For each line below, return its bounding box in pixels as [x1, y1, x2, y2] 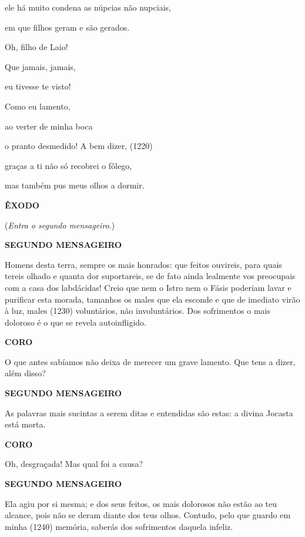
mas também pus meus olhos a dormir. [5, 179, 145, 191]
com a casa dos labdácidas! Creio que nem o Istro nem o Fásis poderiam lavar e [5, 281, 291, 293]
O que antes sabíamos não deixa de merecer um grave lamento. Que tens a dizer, [5, 355, 296, 367]
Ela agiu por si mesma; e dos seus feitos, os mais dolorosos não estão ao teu [5, 497, 277, 509]
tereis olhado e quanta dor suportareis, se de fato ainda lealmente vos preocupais [5, 270, 296, 282]
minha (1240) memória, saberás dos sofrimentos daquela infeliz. [5, 520, 233, 532]
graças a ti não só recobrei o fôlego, [5, 159, 132, 171]
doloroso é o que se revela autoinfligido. [5, 316, 146, 328]
